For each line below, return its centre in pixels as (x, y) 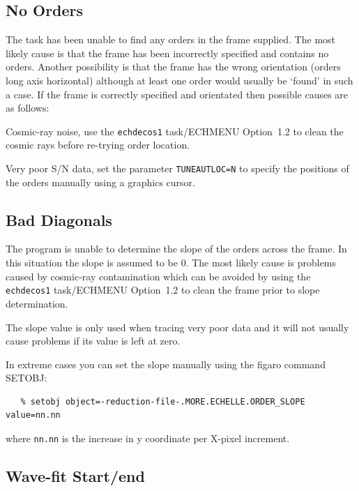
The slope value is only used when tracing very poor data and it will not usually (177, 327)
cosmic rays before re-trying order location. (98, 145)
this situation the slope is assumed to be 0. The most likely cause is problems (171, 263)
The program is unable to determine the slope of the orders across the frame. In (176, 249)
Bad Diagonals (59, 219)
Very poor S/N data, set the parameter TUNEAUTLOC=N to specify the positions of (177, 168)
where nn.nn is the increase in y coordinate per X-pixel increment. (148, 438)
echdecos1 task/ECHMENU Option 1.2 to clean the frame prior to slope (163, 290)
